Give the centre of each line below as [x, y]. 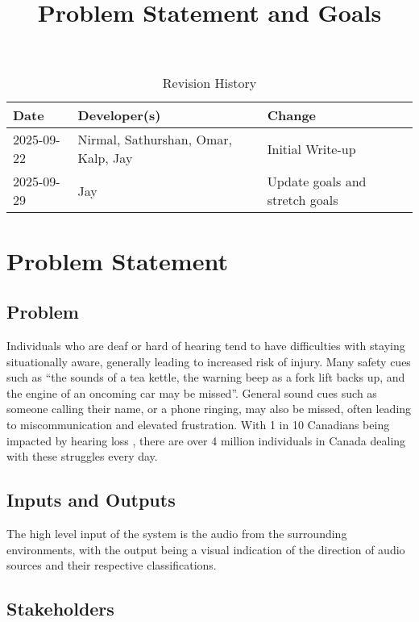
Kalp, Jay [105, 158]
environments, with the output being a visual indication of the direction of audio [206, 549]
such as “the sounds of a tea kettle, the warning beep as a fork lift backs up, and [206, 377]
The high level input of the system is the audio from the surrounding [177, 533]
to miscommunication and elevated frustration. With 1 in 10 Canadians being [198, 424]
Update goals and [317, 182]
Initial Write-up [311, 148]
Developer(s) [119, 115]
